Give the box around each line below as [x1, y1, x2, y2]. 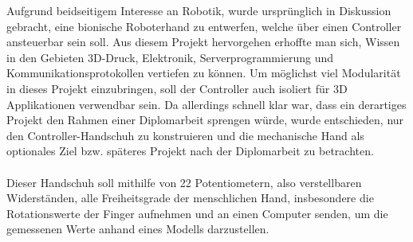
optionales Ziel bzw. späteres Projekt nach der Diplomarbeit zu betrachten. [6, 142, 374, 159]
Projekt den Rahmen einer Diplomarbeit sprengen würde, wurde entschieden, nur [6, 111, 404, 128]
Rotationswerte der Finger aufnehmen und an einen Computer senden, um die [6, 205, 388, 221]
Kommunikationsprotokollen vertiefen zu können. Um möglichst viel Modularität [6, 64, 401, 81]
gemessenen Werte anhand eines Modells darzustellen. [6, 221, 269, 237]
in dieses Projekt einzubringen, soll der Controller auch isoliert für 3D [6, 80, 348, 96]
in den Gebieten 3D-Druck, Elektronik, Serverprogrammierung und [6, 49, 334, 65]
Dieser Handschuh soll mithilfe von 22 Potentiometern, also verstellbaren [6, 174, 362, 190]
